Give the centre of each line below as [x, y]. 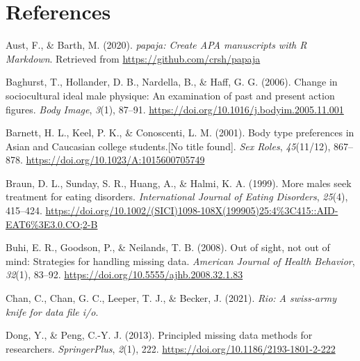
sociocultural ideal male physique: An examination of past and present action [170, 95]
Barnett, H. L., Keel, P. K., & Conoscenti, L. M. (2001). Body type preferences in [180, 133]
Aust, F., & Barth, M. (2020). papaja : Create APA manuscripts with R [156, 45]
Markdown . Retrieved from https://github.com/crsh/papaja [133, 58]
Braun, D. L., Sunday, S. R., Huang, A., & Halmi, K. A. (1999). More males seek [179, 183]
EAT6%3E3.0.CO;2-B [52, 224]
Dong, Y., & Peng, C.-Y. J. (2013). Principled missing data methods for [159, 335]
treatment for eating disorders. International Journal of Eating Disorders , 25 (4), [177, 196]
